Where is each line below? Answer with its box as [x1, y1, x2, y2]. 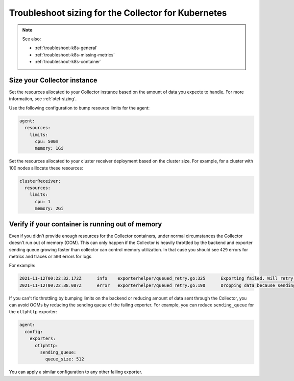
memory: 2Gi [35, 206, 64, 211]
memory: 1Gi [35, 145, 64, 151]
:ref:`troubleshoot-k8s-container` [34, 59, 101, 65]
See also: [22, 36, 41, 42]
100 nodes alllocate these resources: [9, 165, 83, 171]
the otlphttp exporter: [9, 309, 57, 315]
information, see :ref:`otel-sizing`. [9, 96, 77, 102]
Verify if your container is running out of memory [9, 220, 162, 228]
